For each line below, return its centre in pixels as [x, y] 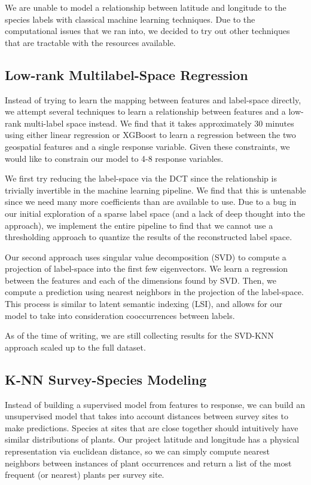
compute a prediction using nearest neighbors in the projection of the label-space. [154, 292]
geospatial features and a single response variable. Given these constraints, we [147, 146]
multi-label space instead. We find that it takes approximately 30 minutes [159, 123]
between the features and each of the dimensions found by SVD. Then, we [141, 280]
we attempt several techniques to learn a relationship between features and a [145, 111]
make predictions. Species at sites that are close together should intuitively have [152, 427]
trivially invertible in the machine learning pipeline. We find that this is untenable [155, 190]
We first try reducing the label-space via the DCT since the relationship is [141, 178]
